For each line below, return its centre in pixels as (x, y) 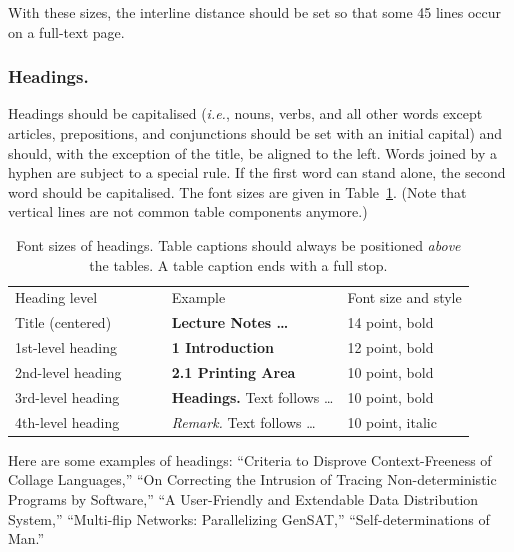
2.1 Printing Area (233, 371)
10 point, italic (392, 421)
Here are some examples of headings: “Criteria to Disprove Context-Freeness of (250, 459)
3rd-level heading (67, 396)
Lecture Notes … (230, 322)
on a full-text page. (66, 31)
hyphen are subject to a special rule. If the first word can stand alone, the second (257, 172)
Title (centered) (63, 322)
